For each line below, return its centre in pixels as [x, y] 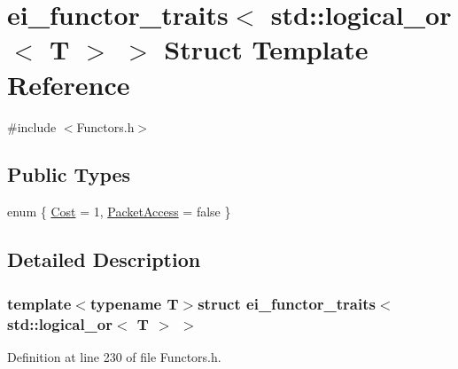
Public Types [69, 174]
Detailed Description [104, 259]
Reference [69, 84]
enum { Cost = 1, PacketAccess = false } [119, 212]
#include [32, 126]
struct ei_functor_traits [287, 303]
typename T [134, 303]
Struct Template [266, 49]
